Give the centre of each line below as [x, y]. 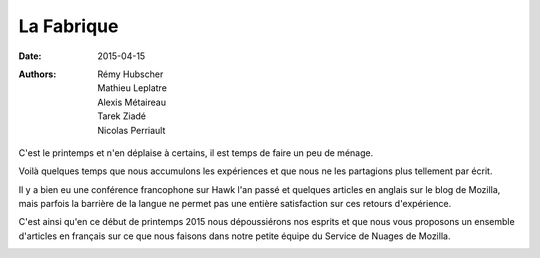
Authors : [37, 74]
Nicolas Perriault [131, 130]
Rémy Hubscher [130, 74]
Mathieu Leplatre [132, 88]
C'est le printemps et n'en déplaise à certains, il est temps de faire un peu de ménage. [196, 152]
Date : [30, 56]
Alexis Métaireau [132, 102]
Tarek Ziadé [122, 116]
